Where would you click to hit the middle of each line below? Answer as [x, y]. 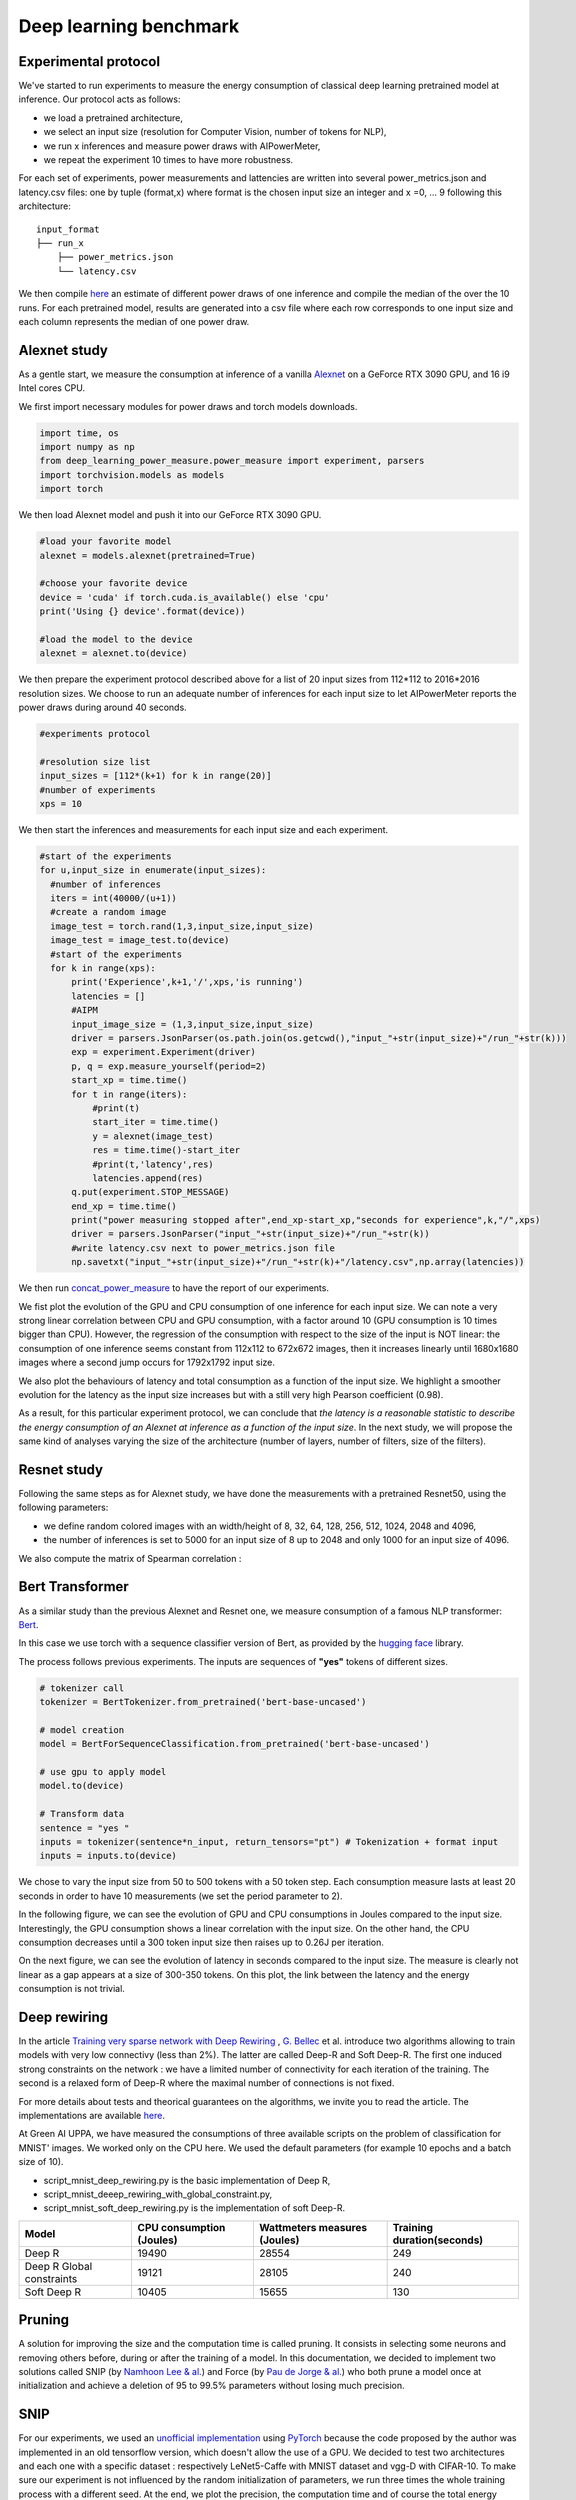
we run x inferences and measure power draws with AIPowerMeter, [182, 146]
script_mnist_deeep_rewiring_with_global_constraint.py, [158, 2194]
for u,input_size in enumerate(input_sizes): [153, 870]
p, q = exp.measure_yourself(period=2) [169, 1066]
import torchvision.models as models [132, 474]
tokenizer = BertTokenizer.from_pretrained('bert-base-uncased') [203, 1702]
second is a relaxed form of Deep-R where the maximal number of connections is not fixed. [206, 2083]
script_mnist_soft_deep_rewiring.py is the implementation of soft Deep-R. [194, 2208]
